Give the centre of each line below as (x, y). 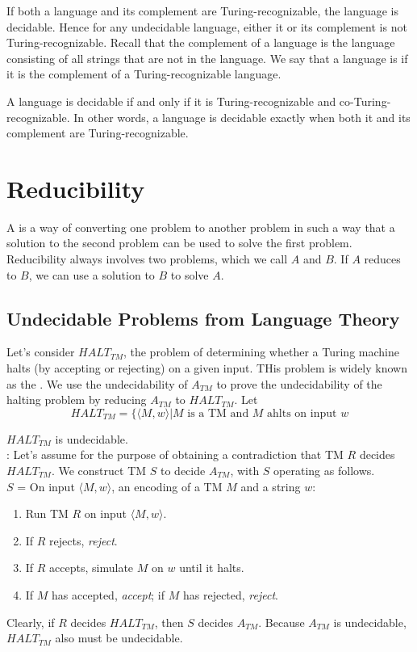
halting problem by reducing (77, 400)
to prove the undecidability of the (299, 383)
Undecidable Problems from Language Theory (203, 318)
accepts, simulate (92, 568)
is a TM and (218, 413)
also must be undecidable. (119, 638)
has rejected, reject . (231, 594)
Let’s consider (41, 352)
